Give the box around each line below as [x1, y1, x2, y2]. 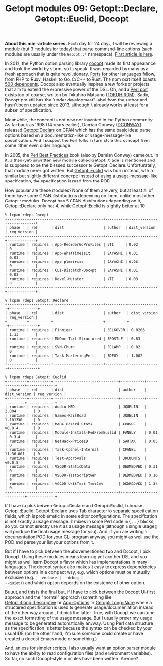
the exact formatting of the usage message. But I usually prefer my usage [5, 615, 152, 621]
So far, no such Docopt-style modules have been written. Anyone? [5, 656, 138, 662]
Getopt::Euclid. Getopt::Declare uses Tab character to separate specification [5, 508, 158, 514]
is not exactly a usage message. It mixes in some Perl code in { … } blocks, [5, 518, 155, 525]
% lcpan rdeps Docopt [5, 213, 49, 218]
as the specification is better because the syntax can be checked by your [5, 626, 152, 631]
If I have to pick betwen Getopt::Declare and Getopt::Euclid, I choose [5, 503, 143, 509]
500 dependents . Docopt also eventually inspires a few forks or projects [5, 81, 150, 87]
